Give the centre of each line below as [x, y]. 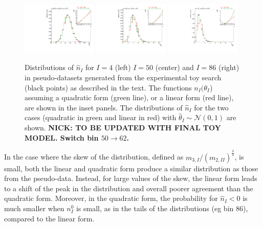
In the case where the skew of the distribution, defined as [94, 157]
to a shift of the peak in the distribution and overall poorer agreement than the [129, 188]
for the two [211, 107]
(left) [123, 67]
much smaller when [34, 208]
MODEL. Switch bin [62, 137]
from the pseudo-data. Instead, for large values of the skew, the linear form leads [131, 178]
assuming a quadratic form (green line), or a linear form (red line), [129, 97]
